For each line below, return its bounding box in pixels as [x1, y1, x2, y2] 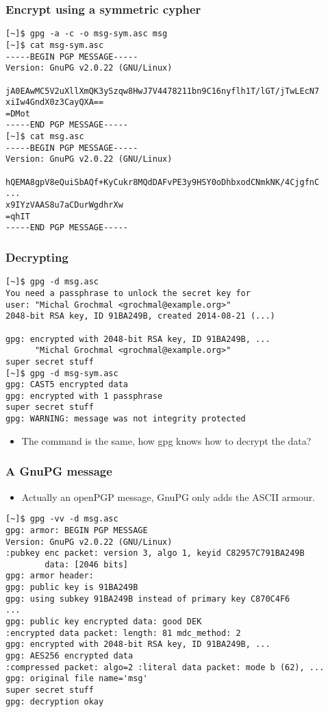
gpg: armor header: [5, 571, 94, 581]
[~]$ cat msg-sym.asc [5, 40, 104, 50]
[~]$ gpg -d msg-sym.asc [5, 368, 118, 378]
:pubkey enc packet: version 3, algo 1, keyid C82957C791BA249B [5, 548, 305, 558]
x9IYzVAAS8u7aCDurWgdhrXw [5, 200, 123, 210]
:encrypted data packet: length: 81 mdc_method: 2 [5, 628, 241, 638]
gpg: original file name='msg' [5, 674, 148, 684]
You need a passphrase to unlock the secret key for [5, 288, 251, 298]
